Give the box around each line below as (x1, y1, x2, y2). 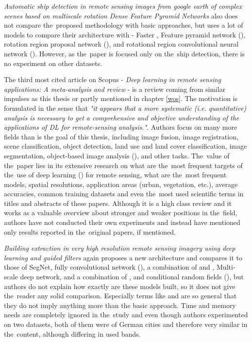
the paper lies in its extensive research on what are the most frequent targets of (4, 160, 243, 170)
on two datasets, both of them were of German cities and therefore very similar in (4, 319, 248, 329)
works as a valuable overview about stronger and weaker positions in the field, (4, 207, 237, 218)
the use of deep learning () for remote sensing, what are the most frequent (4, 170, 227, 180)
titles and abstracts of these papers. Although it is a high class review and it (4, 198, 232, 208)
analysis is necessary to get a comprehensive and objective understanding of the (4, 112, 239, 122)
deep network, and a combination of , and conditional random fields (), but (20, 272, 244, 282)
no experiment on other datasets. (4, 58, 102, 68)
